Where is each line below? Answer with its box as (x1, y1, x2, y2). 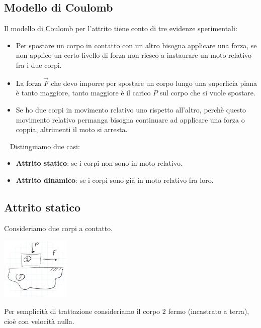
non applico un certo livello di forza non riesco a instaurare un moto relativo (16, 50, 252, 60)
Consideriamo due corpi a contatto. (4, 223, 113, 233)
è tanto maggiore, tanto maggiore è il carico (16, 87, 151, 98)
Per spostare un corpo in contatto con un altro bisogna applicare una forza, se (16, 40, 257, 50)
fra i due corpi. (16, 59, 62, 70)
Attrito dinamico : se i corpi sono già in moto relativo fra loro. (16, 174, 214, 185)
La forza (16, 77, 42, 88)
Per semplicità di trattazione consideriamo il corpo (4, 306, 160, 316)
